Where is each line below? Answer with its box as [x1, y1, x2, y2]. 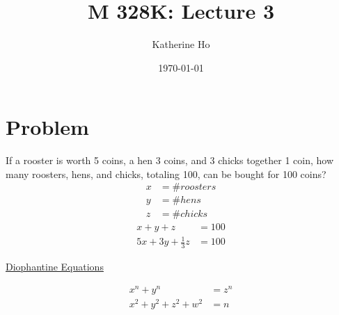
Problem [6, 113, 89, 141]
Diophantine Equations [6, 259, 104, 273]
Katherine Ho [152, 37, 210, 51]
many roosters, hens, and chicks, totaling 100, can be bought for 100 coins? [6, 166, 326, 181]
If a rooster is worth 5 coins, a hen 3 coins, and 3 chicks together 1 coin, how [6, 153, 334, 168]
